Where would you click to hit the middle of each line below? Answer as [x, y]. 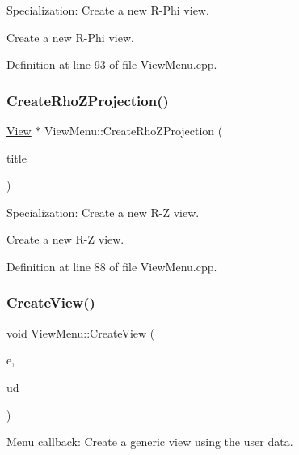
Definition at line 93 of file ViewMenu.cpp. [112, 64]
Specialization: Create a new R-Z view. [103, 212]
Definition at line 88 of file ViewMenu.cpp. [112, 266]
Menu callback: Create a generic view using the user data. [150, 442]
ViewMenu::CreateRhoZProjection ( [134, 130]
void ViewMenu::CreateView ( [81, 332]
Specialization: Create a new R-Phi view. [108, 10]
